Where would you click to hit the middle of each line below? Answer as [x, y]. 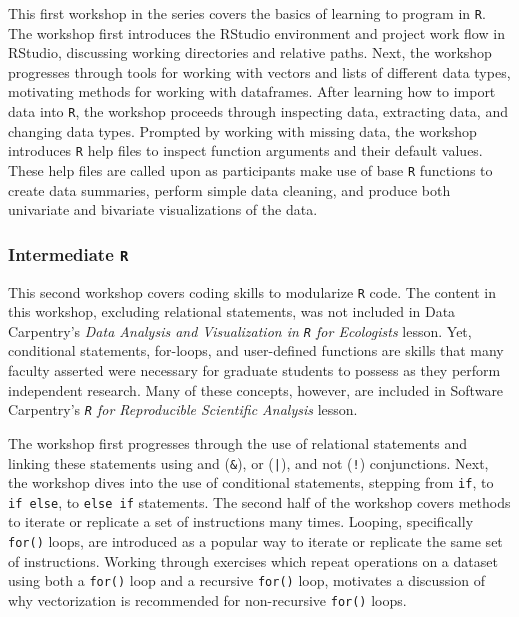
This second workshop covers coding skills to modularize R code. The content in [252, 291]
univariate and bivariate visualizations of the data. [163, 209]
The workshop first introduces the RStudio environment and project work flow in [256, 32]
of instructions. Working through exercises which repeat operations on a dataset [253, 560]
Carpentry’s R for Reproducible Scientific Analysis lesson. [183, 409]
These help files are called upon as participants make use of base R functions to [250, 169]
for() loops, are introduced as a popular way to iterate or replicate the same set [255, 541]
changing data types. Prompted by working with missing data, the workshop [242, 130]
